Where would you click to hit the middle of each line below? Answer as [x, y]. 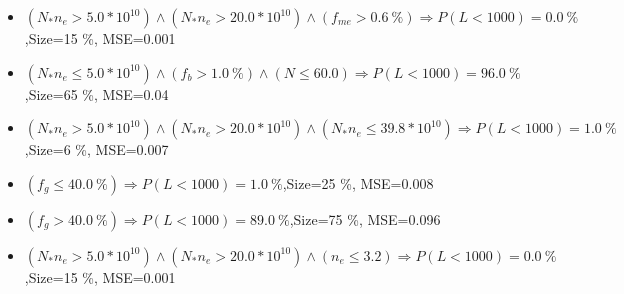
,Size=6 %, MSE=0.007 [96, 149]
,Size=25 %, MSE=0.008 [358, 182]
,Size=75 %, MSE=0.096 [365, 218]
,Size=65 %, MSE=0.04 [96, 93]
